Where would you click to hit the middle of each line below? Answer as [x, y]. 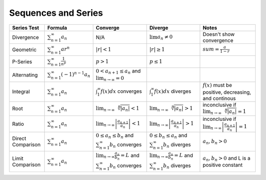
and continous [219, 98]
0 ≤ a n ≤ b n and [115, 136]
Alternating [25, 75]
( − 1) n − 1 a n [76, 74]
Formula [57, 28]
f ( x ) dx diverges [173, 91]
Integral [21, 92]
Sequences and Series [56, 13]
